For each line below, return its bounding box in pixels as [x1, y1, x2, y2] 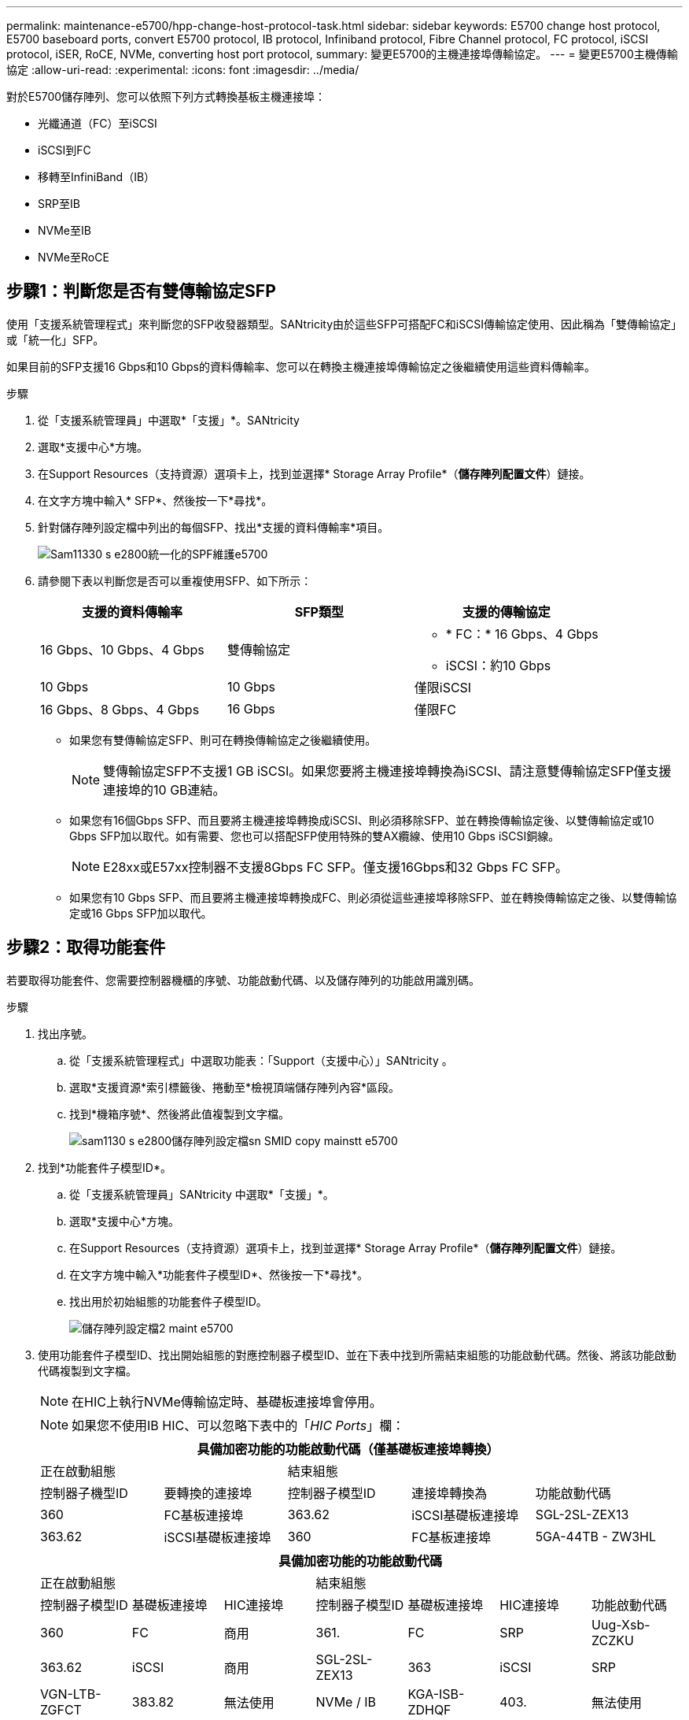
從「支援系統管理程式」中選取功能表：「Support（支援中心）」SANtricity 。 [69, 1053, 453, 1067]
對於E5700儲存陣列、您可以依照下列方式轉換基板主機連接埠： [6, 90, 326, 103]
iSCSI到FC [38, 143, 91, 157]
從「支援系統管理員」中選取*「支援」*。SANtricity [38, 413, 300, 427]
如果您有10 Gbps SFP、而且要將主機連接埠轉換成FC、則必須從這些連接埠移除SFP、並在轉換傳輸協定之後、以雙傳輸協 [69, 890, 677, 904]
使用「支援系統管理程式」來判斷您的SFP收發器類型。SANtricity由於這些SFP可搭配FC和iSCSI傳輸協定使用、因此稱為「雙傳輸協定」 [6, 317, 683, 331]
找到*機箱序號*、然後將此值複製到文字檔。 [69, 1107, 290, 1121]
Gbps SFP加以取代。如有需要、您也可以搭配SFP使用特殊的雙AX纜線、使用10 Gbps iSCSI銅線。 [69, 828, 560, 843]
